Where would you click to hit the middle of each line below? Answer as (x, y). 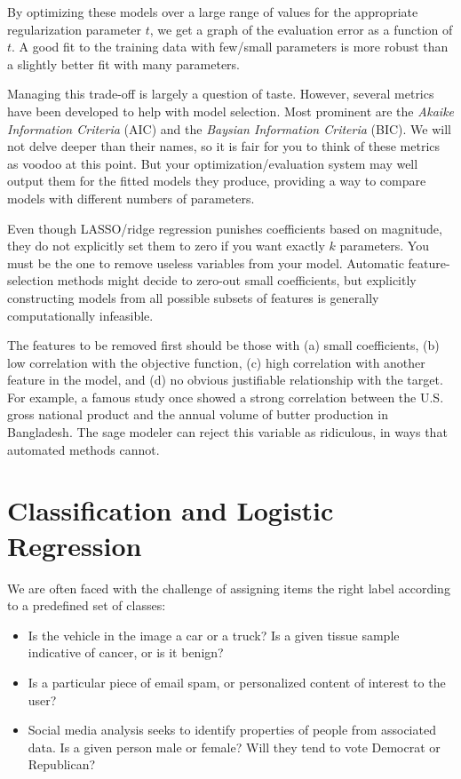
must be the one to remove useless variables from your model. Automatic (206, 262)
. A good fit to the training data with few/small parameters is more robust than (230, 47)
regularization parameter (75, 29)
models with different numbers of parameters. (131, 198)
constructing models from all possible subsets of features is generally (193, 297)
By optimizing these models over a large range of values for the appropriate (213, 12)
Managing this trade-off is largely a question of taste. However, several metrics (221, 94)
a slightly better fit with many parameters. (123, 64)
